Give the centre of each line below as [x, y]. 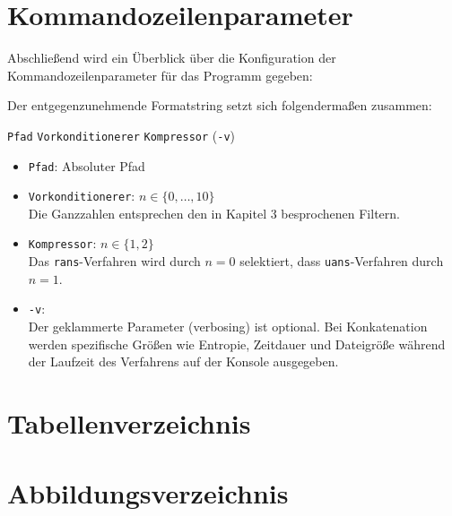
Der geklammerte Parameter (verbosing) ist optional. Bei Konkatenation [228, 327]
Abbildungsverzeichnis [148, 493]
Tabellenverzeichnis [129, 423]
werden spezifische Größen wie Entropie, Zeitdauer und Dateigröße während [237, 344]
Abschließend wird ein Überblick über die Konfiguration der [172, 58]
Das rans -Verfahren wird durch [114, 261]
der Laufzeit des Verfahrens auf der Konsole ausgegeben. [183, 361]
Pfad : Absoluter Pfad [87, 165]
